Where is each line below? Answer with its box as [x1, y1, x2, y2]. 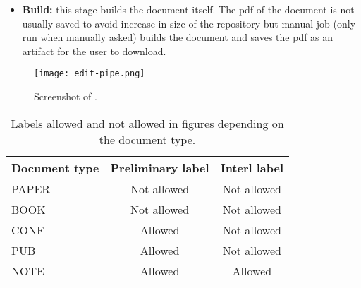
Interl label [220, 159, 284, 176]
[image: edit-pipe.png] [34, 68, 145, 79]
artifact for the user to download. [22, 43, 166, 58]
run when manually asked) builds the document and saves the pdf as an [22, 30, 334, 44]
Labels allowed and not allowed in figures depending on [11, 114, 284, 131]
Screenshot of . [34, 89, 97, 104]
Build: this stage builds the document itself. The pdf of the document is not [22, 2, 355, 16]
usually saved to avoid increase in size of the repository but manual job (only [22, 16, 356, 30]
